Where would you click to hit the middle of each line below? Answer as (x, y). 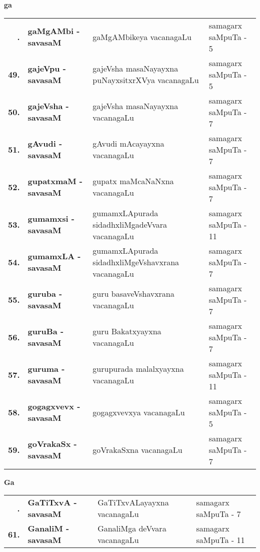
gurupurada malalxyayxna (138, 369)
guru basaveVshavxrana (133, 294)
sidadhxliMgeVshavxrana (136, 262)
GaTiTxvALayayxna (133, 502)
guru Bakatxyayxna (127, 331)
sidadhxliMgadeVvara (130, 224)
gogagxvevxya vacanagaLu (139, 412)
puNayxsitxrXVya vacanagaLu (146, 80)
